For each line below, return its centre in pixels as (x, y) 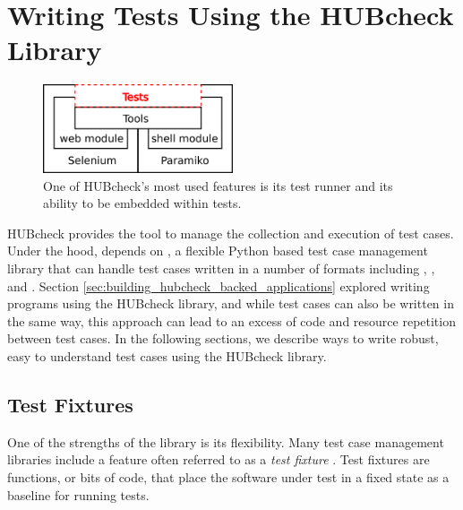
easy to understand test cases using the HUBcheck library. (167, 356)
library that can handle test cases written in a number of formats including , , (221, 268)
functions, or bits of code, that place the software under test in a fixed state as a (228, 476)
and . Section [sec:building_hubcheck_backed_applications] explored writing (219, 285)
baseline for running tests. (78, 494)
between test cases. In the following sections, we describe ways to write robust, (223, 338)
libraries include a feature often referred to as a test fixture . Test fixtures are (219, 459)
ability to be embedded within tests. (142, 203)
